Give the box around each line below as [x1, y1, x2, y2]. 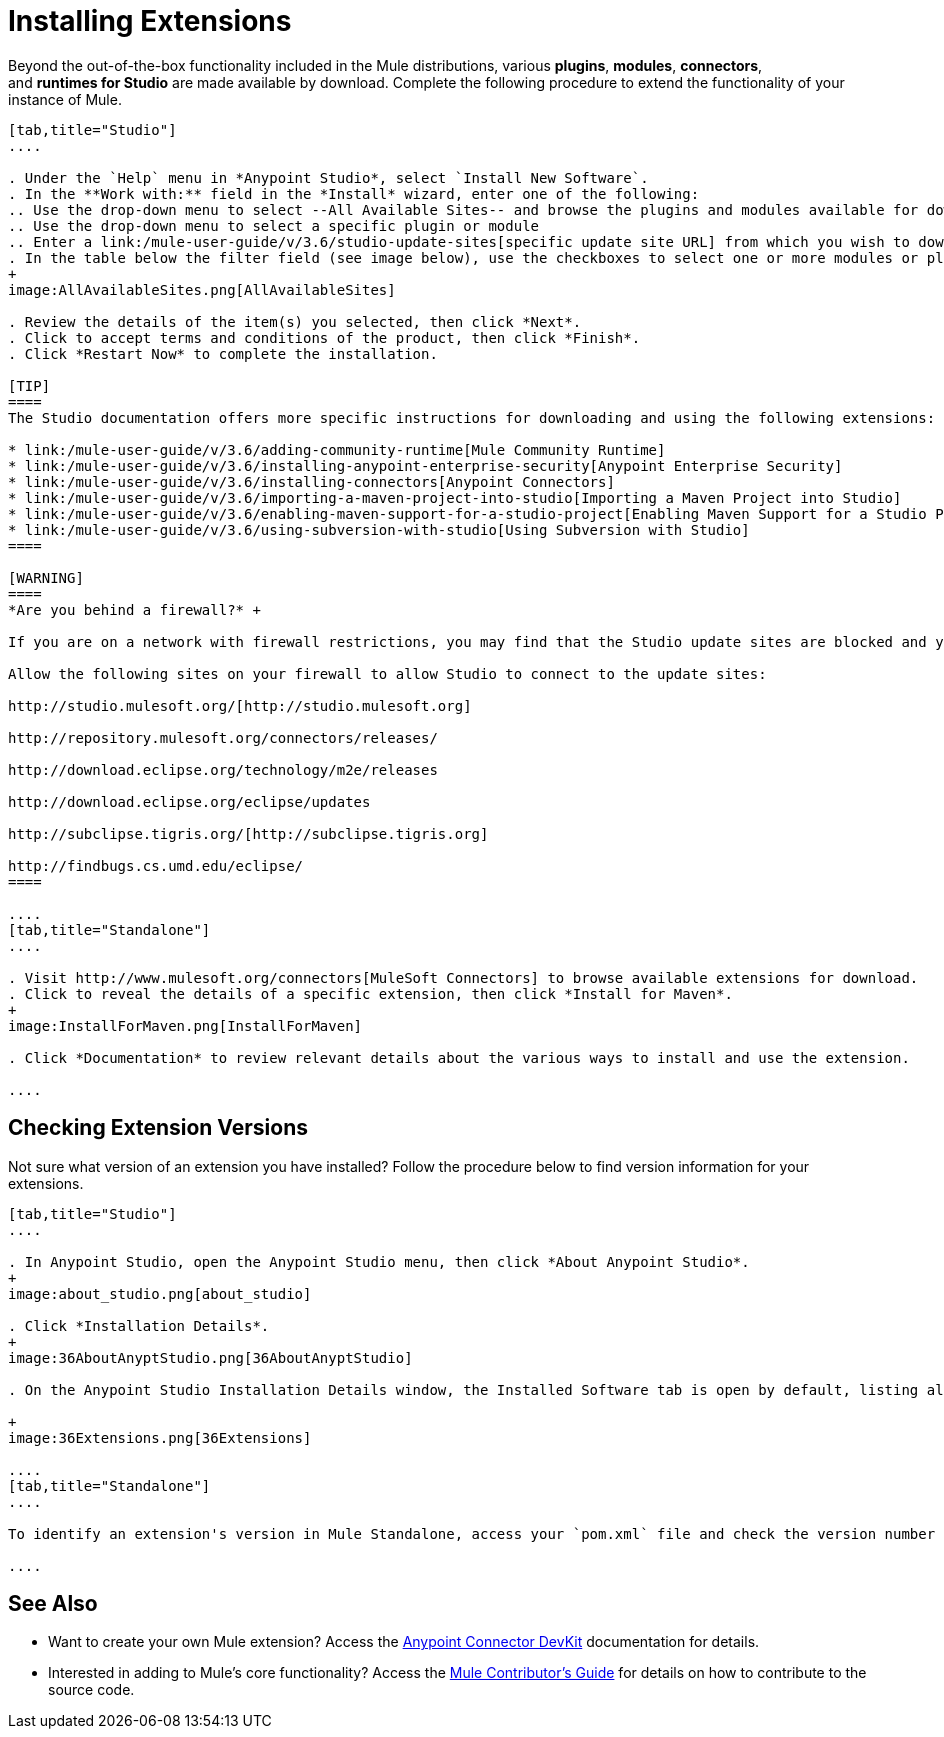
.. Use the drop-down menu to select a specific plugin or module [8, 217, 540, 234]
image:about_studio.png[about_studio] [8, 1285, 312, 1302]
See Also [8, 1591, 98, 1617]
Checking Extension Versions [8, 1115, 308, 1141]
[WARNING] [8, 569, 84, 586]
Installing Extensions [8, 4, 292, 38]
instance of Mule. [8, 90, 122, 108]
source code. [48, 1681, 135, 1699]
